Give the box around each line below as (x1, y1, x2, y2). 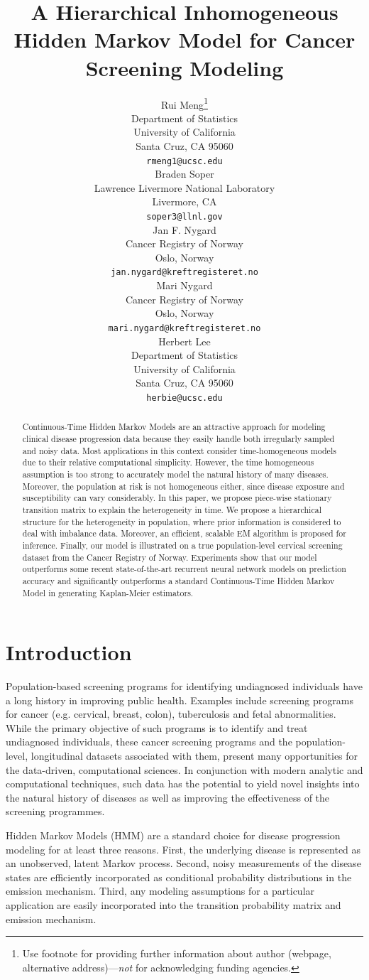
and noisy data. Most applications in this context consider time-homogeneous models (22, 444, 336, 456)
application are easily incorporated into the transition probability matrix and (6, 898, 341, 912)
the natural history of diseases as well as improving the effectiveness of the (6, 790, 330, 804)
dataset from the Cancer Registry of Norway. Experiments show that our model (22, 551, 317, 563)
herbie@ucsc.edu (146, 392, 223, 403)
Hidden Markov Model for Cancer (13, 25, 356, 54)
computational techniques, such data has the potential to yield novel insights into (6, 776, 360, 791)
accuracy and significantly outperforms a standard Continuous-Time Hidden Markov (22, 574, 335, 586)
